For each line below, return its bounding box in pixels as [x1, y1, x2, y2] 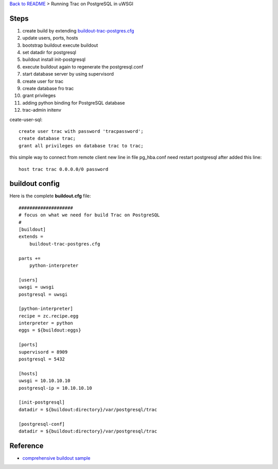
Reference [9, 441, 44, 450]
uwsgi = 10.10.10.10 [19, 378, 71, 384]
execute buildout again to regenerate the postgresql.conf [22, 63, 144, 70]
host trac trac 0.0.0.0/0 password [19, 166, 109, 172]
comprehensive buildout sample [22, 455, 91, 461]
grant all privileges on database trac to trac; [19, 143, 144, 149]
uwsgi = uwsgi [19, 284, 54, 290]
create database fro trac [22, 85, 74, 92]
